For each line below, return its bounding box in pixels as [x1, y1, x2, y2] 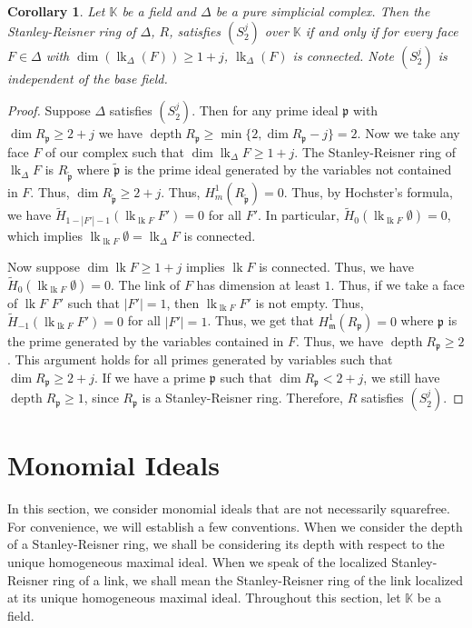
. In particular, [258, 205, 339, 224]
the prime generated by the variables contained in [7, 331, 284, 350]
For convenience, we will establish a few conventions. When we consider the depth [7, 516, 463, 535]
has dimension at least [196, 274, 320, 294]
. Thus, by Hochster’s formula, [283, 182, 453, 201]
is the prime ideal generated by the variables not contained [123, 160, 452, 179]
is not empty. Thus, [255, 293, 364, 312]
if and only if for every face [305, 21, 458, 40]
